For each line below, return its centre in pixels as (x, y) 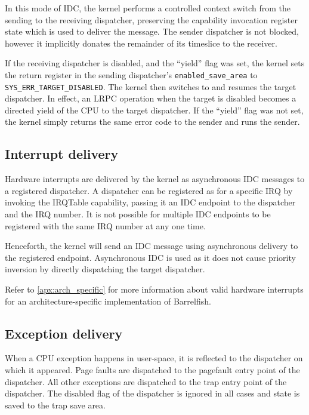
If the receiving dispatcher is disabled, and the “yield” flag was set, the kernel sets (155, 63)
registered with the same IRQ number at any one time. (105, 225)
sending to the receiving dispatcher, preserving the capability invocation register (151, 19)
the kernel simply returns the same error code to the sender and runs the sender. (152, 122)
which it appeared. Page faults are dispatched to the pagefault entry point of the (152, 370)
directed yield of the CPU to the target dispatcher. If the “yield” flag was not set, (154, 110)
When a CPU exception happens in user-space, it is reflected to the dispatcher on (154, 358)
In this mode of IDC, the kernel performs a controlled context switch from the (148, 8)
